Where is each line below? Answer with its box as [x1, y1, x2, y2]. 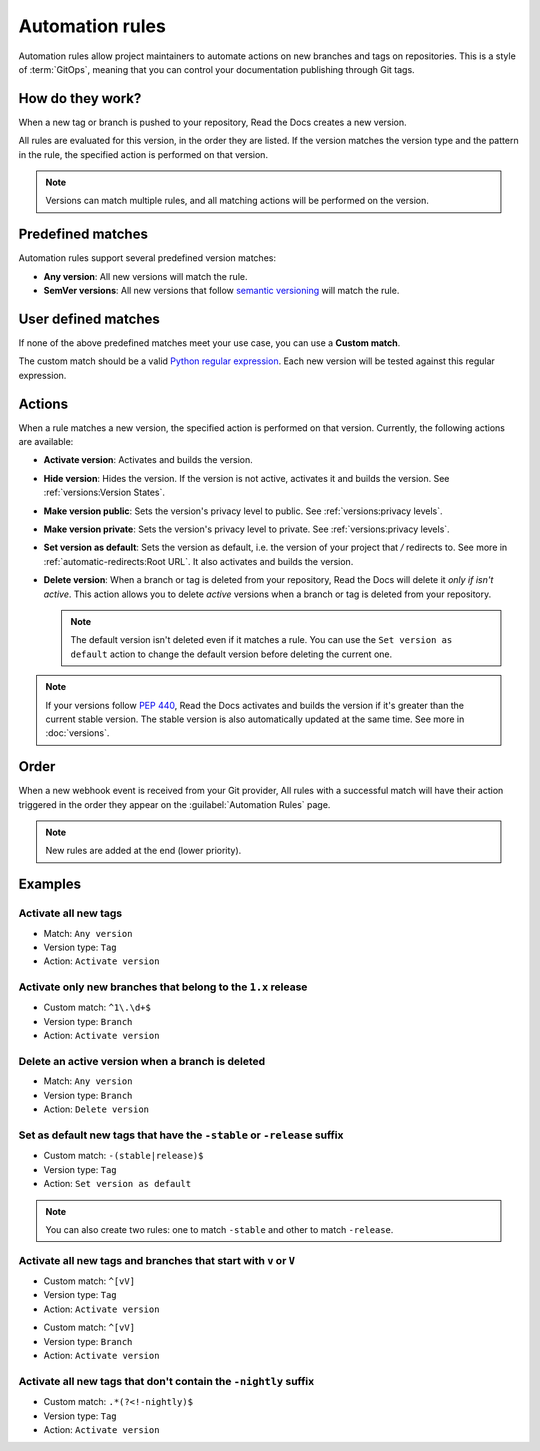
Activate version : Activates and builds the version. [43, 454, 254, 466]
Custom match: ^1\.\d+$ [43, 1001, 152, 1014]
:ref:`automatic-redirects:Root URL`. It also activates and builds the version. [43, 555, 354, 567]
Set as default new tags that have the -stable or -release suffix [18, 1128, 344, 1142]
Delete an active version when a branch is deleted [18, 1055, 266, 1069]
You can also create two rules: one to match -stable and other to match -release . [45, 1223, 394, 1235]
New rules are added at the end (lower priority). [45, 845, 242, 857]
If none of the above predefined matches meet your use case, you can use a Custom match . [18, 337, 401, 349]
